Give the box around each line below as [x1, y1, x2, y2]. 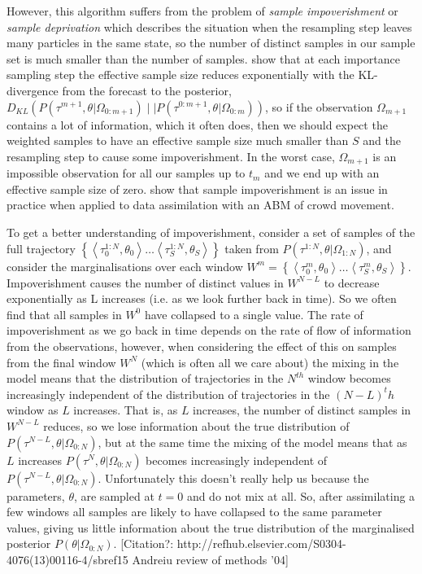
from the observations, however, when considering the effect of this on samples [7, 337, 397, 354]
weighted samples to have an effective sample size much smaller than [7, 132, 349, 149]
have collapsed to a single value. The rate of [144, 305, 363, 322]
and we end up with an [264, 164, 380, 182]
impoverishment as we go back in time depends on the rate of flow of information [7, 322, 411, 339]
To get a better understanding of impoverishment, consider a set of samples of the [7, 223, 415, 240]
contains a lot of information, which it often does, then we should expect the [7, 116, 388, 133]
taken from [224, 239, 279, 256]
